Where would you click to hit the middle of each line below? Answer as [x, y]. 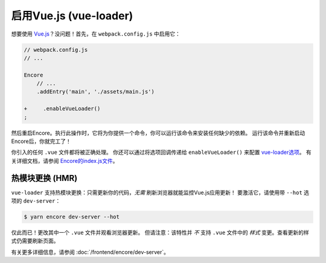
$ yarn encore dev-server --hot [72, 217]
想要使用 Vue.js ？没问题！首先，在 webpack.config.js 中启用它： [96, 34]
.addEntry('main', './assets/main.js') [96, 92]
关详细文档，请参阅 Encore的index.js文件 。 [65, 160]
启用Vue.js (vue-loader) [72, 16]
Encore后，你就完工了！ [41, 141]
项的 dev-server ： [36, 201]
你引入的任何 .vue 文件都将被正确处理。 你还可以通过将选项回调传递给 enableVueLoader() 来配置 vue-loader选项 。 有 [161, 152]
